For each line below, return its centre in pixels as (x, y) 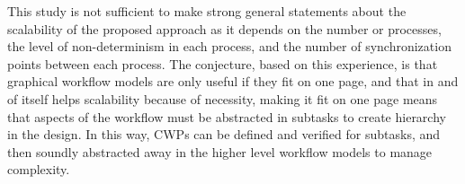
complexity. (39, 169)
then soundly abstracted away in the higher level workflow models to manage (220, 151)
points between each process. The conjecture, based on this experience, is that (223, 63)
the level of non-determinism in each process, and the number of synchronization (229, 46)
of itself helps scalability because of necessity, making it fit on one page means (223, 98)
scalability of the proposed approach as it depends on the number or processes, (224, 28)
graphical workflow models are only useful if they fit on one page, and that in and (233, 81)
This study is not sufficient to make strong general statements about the (207, 11)
